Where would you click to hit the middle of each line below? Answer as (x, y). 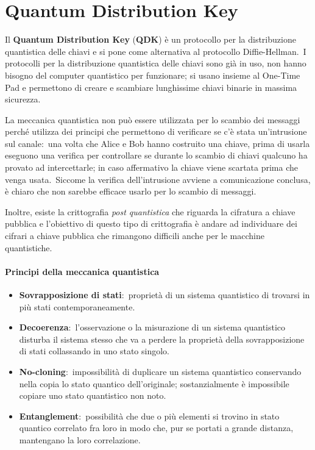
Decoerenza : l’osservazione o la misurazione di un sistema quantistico (152, 327)
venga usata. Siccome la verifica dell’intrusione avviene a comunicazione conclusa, (158, 179)
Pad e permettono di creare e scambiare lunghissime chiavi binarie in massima (151, 87)
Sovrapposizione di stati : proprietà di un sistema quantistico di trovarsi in (165, 295)
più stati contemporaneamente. (77, 306)
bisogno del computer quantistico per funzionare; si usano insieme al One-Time (153, 75)
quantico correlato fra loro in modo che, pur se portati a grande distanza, (156, 428)
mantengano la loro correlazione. (80, 439)
